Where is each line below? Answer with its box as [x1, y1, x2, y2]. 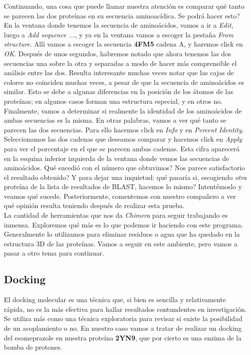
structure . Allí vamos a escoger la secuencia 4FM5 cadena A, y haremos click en [4, 39, 243, 49]
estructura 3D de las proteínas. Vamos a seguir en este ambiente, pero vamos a [4, 238, 237, 248]
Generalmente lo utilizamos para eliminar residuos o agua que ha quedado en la [4, 229, 240, 239]
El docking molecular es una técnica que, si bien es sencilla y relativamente [4, 294, 226, 305]
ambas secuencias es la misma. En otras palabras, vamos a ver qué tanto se [4, 115, 226, 125]
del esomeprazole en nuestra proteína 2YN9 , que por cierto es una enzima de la [4, 332, 242, 342]
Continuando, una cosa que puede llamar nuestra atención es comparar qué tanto [4, 1, 245, 11]
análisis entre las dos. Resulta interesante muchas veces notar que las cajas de [4, 67, 234, 78]
